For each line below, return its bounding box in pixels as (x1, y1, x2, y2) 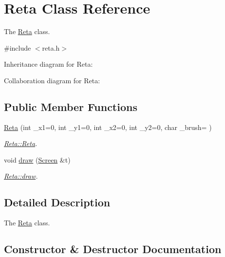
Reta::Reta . (4, 138, 37, 148)
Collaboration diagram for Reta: (4, 75, 100, 85)
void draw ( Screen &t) (4, 154, 71, 165)
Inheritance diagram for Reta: (4, 59, 93, 69)
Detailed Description (4, 195, 111, 210)
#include (4, 42, 31, 53)
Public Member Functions (4, 99, 137, 114)
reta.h (42, 42, 60, 53)
